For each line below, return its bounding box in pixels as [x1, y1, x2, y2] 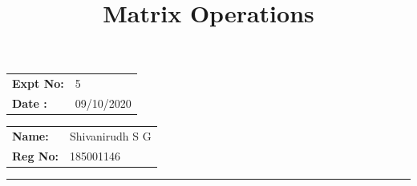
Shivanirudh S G [70, 127, 152, 144]
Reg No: [12, 147, 59, 164]
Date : [12, 94, 47, 111]
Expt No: [12, 75, 64, 92]
